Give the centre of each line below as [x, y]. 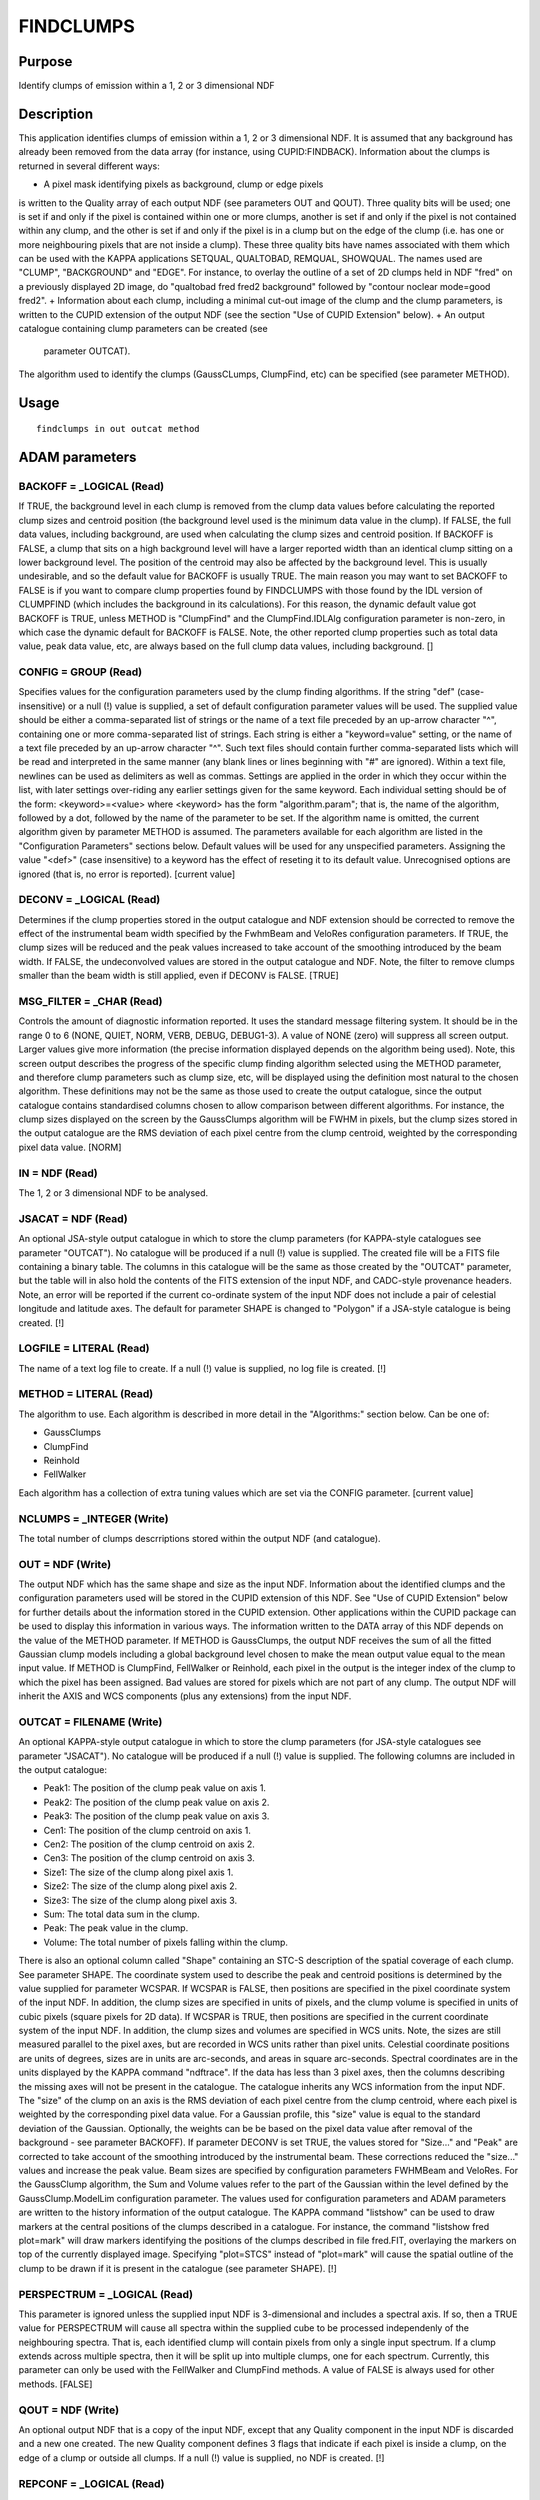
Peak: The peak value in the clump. [116, 1928]
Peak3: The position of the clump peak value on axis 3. [156, 1816]
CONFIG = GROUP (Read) [80, 672]
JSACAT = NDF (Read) [73, 1218]
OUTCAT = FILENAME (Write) [90, 1722]
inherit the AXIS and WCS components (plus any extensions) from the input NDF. [185, 1696]
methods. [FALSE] [55, 2384]
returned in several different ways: [89, 166]
